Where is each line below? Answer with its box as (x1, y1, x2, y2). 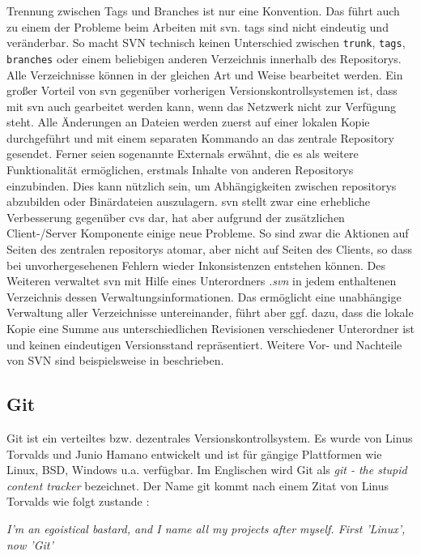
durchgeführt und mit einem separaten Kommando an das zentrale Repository (6, 129, 394, 146)
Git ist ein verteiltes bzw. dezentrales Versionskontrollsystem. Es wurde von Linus (6, 429, 413, 446)
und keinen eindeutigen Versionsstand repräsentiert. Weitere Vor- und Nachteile (6, 336, 402, 353)
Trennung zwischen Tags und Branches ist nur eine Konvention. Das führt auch (6, 2, 400, 19)
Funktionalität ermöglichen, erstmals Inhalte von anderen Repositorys (6, 161, 354, 178)
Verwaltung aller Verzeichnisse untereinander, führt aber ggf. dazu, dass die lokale (6, 304, 414, 321)
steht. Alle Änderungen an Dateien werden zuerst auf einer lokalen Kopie (6, 113, 370, 130)
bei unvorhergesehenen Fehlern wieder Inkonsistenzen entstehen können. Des (6, 256, 385, 273)
